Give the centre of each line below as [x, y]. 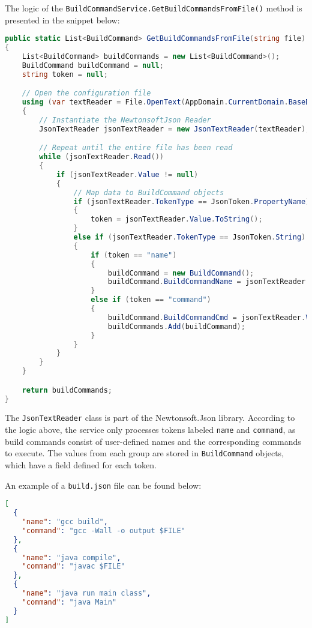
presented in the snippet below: [62, 20]
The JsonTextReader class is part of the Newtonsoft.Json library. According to [150, 418]
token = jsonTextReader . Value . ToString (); [177, 219]
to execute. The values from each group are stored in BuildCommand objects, [145, 453]
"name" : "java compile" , [71, 557]
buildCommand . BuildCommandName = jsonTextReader [207, 282]
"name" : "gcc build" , [65, 522]
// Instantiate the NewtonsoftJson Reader [125, 120]
